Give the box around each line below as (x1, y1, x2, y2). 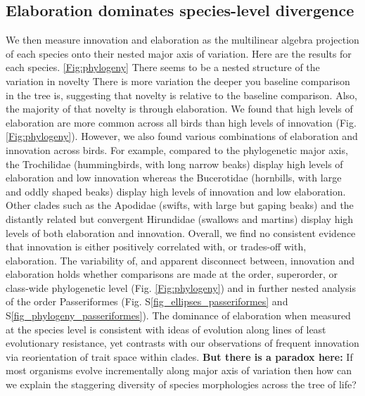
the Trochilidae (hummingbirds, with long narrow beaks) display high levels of (6, 156, 343, 171)
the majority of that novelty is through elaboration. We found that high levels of (6, 101, 353, 116)
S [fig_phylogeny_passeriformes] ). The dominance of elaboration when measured (6, 308, 351, 323)
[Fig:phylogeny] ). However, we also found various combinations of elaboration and (6, 129, 358, 143)
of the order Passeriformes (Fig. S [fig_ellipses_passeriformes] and (6, 294, 288, 309)
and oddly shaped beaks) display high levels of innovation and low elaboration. (6, 184, 346, 198)
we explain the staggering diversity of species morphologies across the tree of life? (6, 377, 357, 392)
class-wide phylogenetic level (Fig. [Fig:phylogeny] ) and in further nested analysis (6, 280, 356, 295)
